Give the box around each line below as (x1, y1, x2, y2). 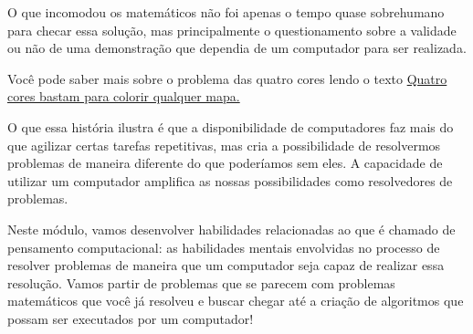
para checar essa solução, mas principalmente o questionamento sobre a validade (7, 20, 457, 39)
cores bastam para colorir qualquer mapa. (7, 87, 240, 106)
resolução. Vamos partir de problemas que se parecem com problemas (7, 273, 395, 292)
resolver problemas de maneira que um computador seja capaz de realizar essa (7, 256, 445, 275)
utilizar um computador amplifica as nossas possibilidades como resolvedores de (7, 171, 453, 190)
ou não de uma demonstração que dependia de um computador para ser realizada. (7, 38, 467, 57)
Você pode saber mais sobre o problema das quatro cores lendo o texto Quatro (7, 68, 447, 88)
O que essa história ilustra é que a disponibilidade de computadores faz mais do (7, 117, 454, 136)
